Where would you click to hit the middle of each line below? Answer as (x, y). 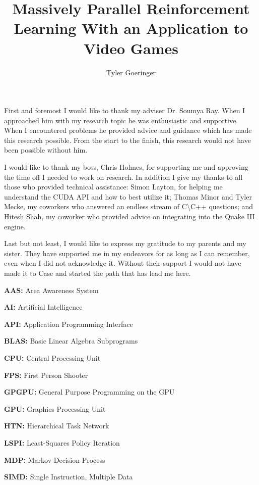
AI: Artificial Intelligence (43, 307)
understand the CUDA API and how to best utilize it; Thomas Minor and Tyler (128, 196)
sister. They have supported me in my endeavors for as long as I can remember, (127, 253)
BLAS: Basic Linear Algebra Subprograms (71, 341)
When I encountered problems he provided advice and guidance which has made (128, 130)
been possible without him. (46, 150)
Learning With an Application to (131, 28)
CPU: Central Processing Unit (52, 357)
